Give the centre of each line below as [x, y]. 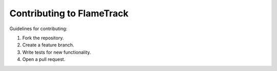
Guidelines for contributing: [38, 29]
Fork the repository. [43, 38]
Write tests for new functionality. [57, 52]
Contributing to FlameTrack [69, 13]
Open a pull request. [44, 59]
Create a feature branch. [48, 45]
